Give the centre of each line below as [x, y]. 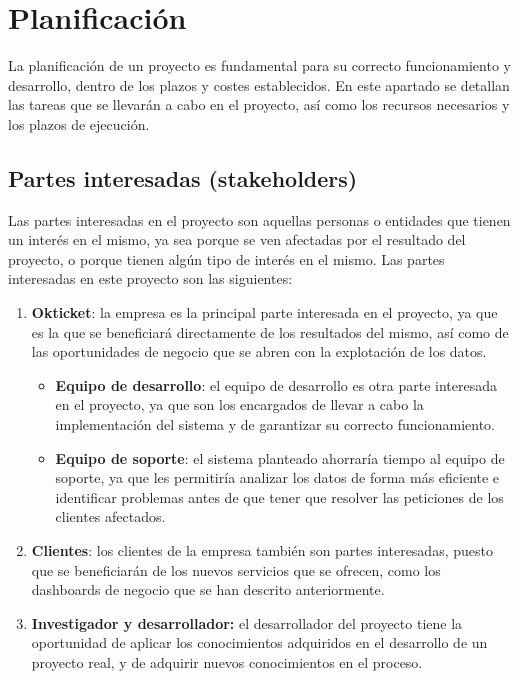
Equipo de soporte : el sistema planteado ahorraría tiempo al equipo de [280, 457]
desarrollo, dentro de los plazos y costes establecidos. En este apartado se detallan [259, 84]
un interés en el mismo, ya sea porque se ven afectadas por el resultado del [237, 239]
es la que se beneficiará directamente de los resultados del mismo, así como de [270, 331]
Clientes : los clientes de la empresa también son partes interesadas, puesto [262, 550]
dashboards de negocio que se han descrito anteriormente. [208, 589]
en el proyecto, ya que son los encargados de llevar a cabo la [239, 404]
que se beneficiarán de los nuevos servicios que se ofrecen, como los [236, 569]
